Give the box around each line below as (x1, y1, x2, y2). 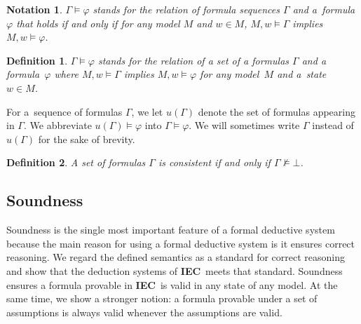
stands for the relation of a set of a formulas (97, 53, 290, 67)
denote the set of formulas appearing (198, 104, 355, 119)
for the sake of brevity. (38, 131, 135, 146)
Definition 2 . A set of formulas (6, 155, 146, 170)
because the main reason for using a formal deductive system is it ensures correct (6, 236, 355, 250)
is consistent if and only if (158, 155, 271, 170)
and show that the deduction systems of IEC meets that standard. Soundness (6, 263, 343, 278)
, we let (131, 104, 163, 119)
